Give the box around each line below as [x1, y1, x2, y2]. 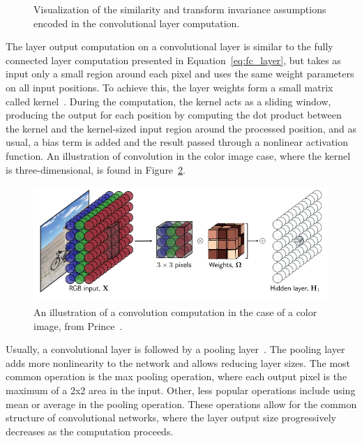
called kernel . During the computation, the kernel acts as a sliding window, [6, 93, 331, 108]
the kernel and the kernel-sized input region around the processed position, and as [6, 121, 357, 135]
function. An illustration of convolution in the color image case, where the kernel [6, 148, 351, 163]
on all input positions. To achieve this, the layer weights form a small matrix [6, 80, 333, 94]
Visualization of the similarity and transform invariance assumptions [33, 2, 326, 16]
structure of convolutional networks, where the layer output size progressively [6, 410, 336, 425]
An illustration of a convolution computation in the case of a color [33, 304, 317, 319]
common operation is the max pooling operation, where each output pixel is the [6, 369, 347, 384]
